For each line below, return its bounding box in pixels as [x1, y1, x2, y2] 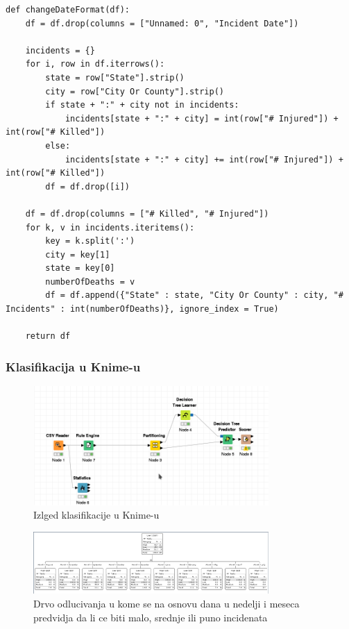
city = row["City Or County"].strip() [45, 86, 224, 97]
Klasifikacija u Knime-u [6, 358, 141, 375]
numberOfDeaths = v [45, 276, 135, 287]
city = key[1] [45, 249, 110, 260]
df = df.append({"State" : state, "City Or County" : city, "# [45, 290, 343, 301]
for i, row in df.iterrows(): [25, 59, 165, 69]
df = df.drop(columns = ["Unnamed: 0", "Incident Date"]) [25, 18, 299, 28]
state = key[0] [45, 263, 115, 274]
